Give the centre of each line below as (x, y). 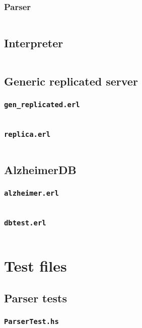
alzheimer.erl (31, 193)
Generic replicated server (71, 81)
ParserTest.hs (31, 322)
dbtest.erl (25, 223)
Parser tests (36, 298)
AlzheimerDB (40, 170)
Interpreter (34, 43)
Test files (35, 266)
